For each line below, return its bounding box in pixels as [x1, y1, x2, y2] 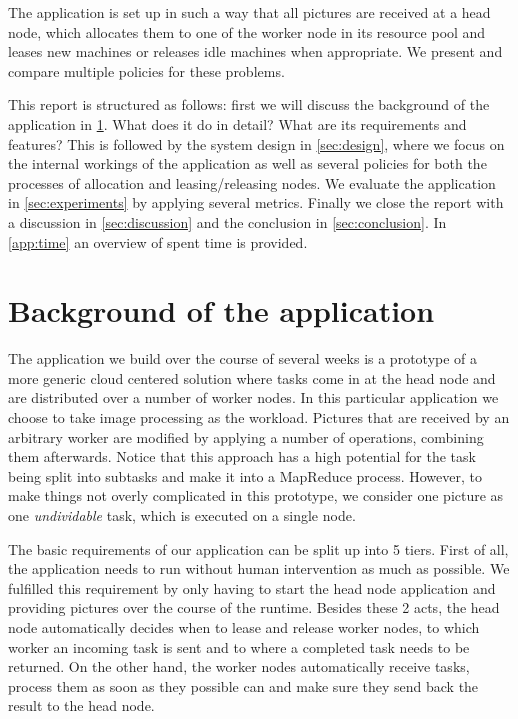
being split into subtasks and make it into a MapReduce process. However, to [8, 465, 482, 486]
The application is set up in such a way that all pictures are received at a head [8, 2, 491, 22]
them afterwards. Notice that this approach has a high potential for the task [8, 446, 476, 467]
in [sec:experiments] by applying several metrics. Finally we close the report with [8, 192, 504, 213]
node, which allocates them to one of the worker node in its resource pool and [8, 21, 486, 42]
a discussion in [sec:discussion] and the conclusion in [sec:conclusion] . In [8, 211, 447, 232]
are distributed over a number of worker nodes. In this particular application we [8, 387, 499, 408]
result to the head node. [8, 695, 155, 716]
